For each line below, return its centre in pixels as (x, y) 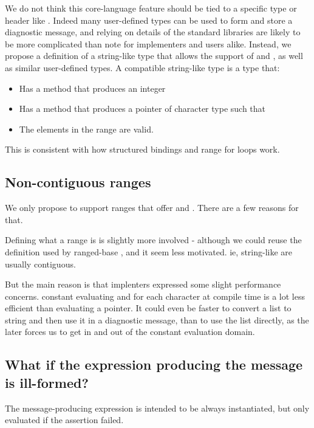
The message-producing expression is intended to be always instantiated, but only (157, 408)
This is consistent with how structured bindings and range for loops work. (142, 149)
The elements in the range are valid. (86, 129)
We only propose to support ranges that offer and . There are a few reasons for (152, 208)
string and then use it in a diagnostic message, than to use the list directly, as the (157, 319)
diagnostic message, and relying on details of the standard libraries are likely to (153, 32)
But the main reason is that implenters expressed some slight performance (143, 284)
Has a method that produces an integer (92, 88)
